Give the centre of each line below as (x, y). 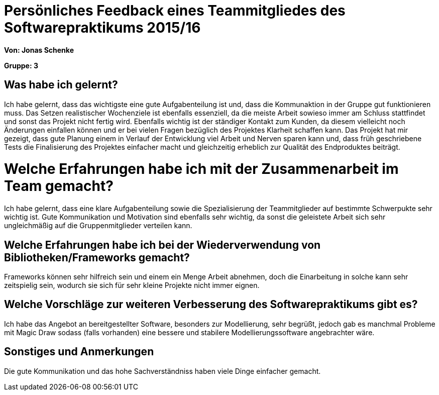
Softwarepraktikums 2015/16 (102, 28)
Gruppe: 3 (21, 65)
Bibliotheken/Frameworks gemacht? (97, 257)
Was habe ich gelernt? (61, 85)
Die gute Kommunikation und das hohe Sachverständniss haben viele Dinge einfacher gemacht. (162, 371)
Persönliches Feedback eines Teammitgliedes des (175, 11)
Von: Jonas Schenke (39, 50)
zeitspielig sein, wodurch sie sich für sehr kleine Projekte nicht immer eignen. (132, 285)
